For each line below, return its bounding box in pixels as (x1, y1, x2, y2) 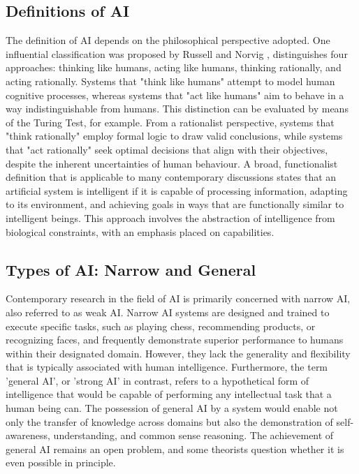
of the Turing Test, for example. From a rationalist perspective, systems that (6, 114, 335, 129)
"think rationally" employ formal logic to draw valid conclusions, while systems (6, 128, 343, 143)
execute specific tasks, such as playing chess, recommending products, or (6, 318, 316, 333)
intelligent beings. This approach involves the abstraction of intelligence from (6, 210, 335, 225)
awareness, (6, 428, 50, 443)
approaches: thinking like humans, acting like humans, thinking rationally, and (6, 60, 342, 75)
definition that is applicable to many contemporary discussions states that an (6, 170, 337, 184)
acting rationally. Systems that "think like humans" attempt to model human (6, 73, 335, 88)
